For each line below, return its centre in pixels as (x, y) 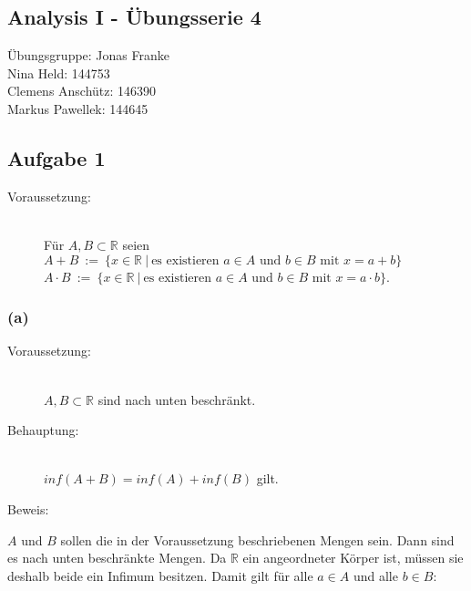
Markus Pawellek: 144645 (78, 108)
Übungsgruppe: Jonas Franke (88, 55)
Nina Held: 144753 (59, 73)
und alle (375, 575)
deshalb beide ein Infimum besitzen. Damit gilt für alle (160, 575)
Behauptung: (43, 430)
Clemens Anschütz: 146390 (82, 91)
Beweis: (28, 508)
